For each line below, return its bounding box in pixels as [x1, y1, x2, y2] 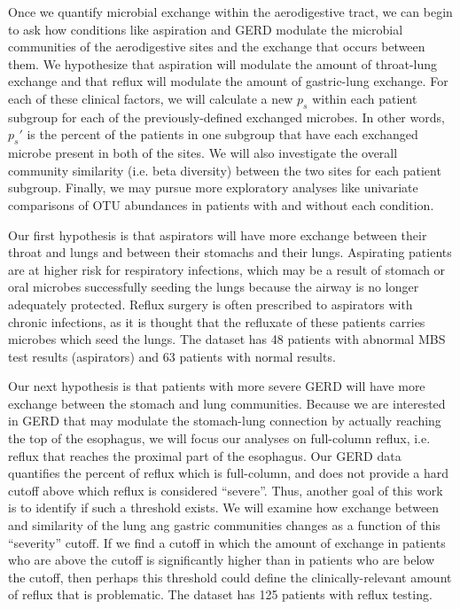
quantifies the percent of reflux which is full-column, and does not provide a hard [8, 464, 449, 482]
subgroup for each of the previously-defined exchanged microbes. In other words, [8, 107, 445, 126]
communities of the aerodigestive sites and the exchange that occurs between [8, 37, 425, 56]
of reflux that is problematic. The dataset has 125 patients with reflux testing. [8, 585, 433, 604]
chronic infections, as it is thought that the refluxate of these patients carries [8, 312, 425, 331]
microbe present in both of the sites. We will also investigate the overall [8, 144, 398, 162]
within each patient [312, 89, 417, 107]
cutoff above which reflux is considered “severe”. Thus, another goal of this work [8, 480, 443, 499]
